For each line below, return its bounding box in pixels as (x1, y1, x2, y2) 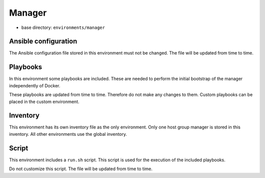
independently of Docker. (9, 82, 61, 88)
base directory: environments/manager (21, 25, 105, 30)
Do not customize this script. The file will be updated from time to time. (9, 166, 153, 172)
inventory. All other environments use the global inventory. (9, 131, 127, 137)
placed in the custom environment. (9, 99, 79, 104)
